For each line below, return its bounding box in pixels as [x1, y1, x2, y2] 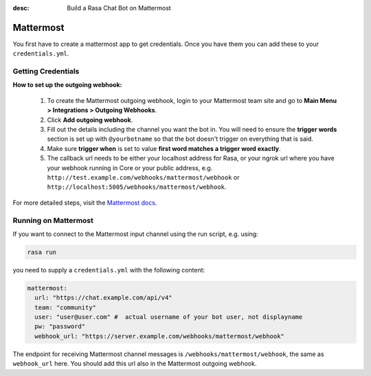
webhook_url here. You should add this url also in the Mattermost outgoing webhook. [12, 360, 257, 368]
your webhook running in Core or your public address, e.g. [47, 163, 213, 172]
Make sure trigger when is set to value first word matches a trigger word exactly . [47, 144, 281, 152]
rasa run [27, 248, 57, 256]
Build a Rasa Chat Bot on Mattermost [67, 4, 171, 12]
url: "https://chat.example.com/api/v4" [34, 294, 172, 302]
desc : [12, 4, 30, 12]
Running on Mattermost [12, 215, 94, 225]
